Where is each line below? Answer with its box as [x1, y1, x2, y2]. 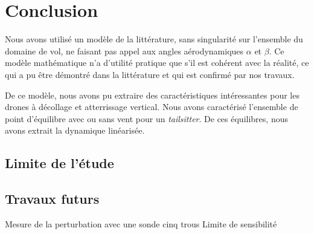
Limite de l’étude [5, 154, 114, 172]
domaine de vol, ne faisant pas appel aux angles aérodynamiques [5, 44, 244, 57]
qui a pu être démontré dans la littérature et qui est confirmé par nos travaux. [5, 68, 295, 80]
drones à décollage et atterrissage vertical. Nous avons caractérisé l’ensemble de [5, 100, 298, 113]
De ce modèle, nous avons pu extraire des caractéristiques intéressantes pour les [5, 88, 300, 101]
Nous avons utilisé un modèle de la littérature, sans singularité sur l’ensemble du [5, 33, 303, 45]
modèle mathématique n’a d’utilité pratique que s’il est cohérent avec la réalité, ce [5, 56, 309, 69]
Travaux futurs [5, 189, 100, 208]
